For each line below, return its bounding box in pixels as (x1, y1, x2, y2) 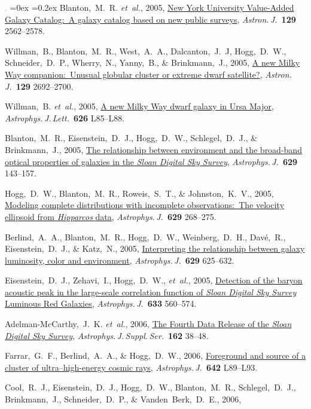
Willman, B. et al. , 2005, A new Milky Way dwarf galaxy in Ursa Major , (5, 100, 274, 112)
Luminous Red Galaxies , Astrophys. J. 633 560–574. (5, 297, 197, 310)
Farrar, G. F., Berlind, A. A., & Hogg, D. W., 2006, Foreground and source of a (5, 349, 306, 362)
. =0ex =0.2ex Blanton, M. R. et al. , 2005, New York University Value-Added (5, 1, 294, 13)
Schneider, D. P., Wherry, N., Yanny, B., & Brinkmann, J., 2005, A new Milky (5, 56, 300, 69)
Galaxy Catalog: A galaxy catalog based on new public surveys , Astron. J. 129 (5, 13, 296, 25)
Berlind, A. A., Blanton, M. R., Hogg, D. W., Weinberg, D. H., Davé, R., (5, 230, 286, 243)
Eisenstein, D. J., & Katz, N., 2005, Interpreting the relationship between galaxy (5, 242, 305, 255)
